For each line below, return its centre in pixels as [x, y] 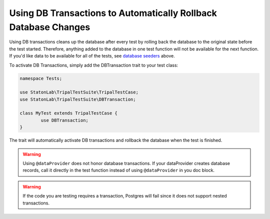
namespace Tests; [41, 78]
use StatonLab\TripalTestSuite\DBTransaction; [78, 99]
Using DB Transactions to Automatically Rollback [113, 13]
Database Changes [50, 27]
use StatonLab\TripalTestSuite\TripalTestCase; [79, 92]
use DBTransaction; [64, 120]
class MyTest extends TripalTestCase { [68, 113]
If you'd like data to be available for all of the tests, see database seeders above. [92, 56]
